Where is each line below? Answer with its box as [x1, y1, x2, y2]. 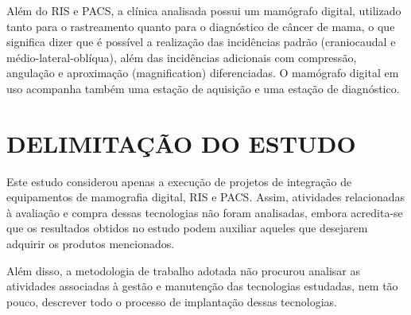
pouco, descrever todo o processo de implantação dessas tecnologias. [6, 293, 337, 309]
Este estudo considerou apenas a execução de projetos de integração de [6, 173, 352, 189]
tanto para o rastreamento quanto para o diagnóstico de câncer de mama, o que [6, 17, 395, 34]
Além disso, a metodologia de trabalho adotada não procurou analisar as [6, 262, 360, 278]
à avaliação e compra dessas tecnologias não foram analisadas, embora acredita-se [6, 204, 403, 220]
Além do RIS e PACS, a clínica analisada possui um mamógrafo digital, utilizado [6, 2, 401, 18]
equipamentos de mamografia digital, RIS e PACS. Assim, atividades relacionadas [6, 189, 405, 205]
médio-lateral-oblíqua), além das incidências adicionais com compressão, [6, 49, 357, 65]
